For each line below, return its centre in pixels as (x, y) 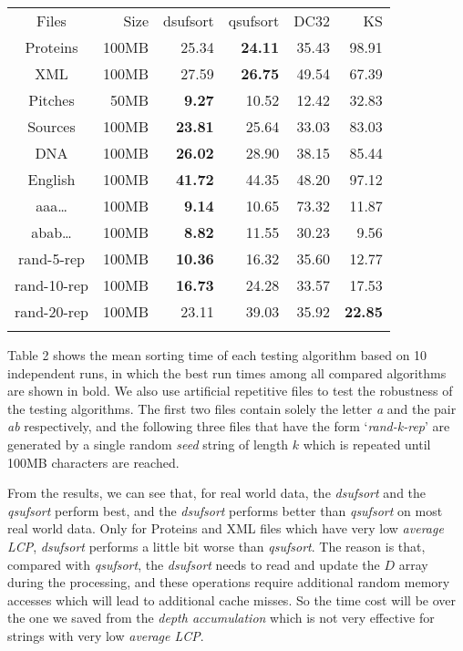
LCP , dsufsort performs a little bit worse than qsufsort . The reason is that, (216, 546)
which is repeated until (367, 444)
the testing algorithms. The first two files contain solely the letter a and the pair (232, 408)
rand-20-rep (51, 311)
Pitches (51, 100)
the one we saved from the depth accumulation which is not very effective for (221, 618)
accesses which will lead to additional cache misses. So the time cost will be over (232, 599)
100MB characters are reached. (93, 462)
